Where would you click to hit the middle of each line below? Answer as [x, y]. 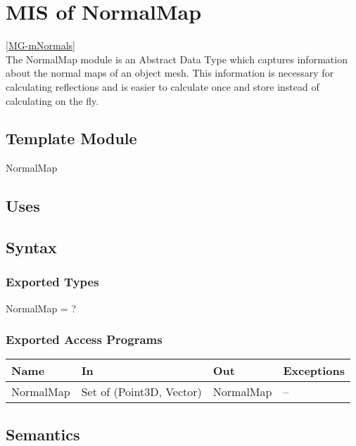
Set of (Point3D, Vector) [141, 392]
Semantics [43, 434]
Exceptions [314, 371]
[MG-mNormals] [40, 45]
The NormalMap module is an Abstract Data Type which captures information [177, 59]
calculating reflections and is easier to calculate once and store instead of [163, 86]
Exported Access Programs [84, 339]
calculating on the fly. [52, 100]
